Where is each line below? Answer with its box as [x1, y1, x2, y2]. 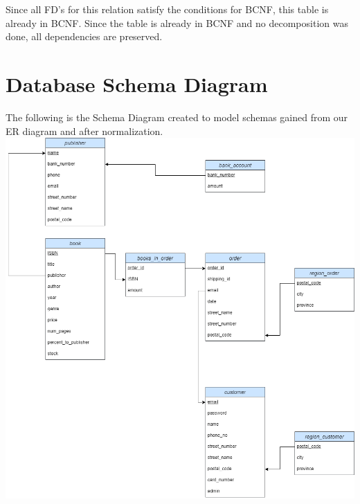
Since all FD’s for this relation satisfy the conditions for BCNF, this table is [6, 2, 329, 16]
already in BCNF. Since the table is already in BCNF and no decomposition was [6, 15, 348, 30]
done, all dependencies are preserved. [6, 29, 163, 44]
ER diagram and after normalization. [6, 123, 163, 138]
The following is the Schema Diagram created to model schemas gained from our [6, 109, 348, 124]
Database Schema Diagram [6, 69, 268, 98]
